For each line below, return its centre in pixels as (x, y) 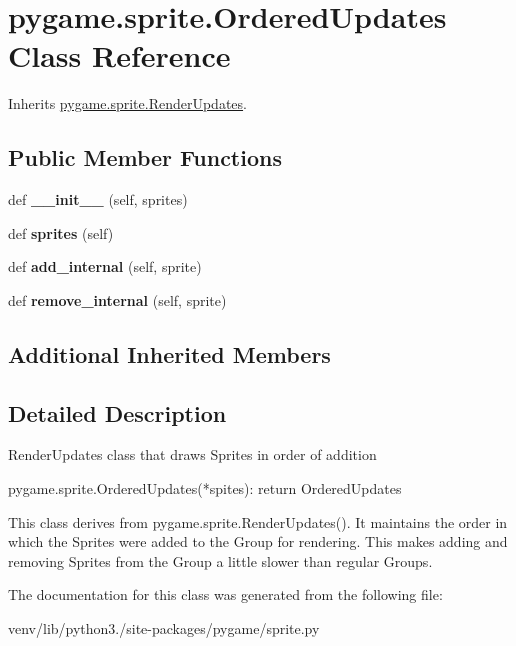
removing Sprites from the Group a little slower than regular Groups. (220, 560)
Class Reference (119, 55)
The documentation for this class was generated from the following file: (225, 594)
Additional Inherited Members (169, 353)
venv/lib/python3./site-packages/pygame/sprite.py (164, 628)
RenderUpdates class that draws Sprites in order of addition (192, 454)
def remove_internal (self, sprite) (117, 299)
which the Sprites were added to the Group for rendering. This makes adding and (258, 541)
